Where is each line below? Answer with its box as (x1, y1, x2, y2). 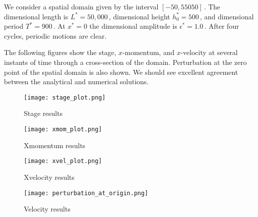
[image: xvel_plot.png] (24, 158, 102, 165)
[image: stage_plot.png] (24, 94, 106, 101)
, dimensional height (109, 11, 170, 21)
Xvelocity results (24, 171, 75, 182)
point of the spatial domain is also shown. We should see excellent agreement (4, 66, 238, 77)
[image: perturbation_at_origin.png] (24, 189, 148, 197)
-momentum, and (122, 47, 175, 57)
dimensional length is (4, 11, 68, 21)
